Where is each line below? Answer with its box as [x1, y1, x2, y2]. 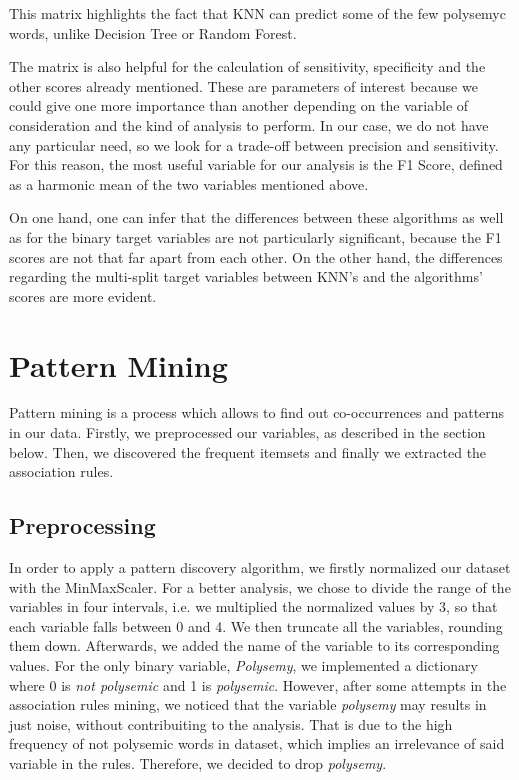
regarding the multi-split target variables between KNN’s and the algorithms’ [9, 266, 483, 287]
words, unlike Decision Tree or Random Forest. [9, 22, 297, 43]
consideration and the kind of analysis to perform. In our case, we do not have [9, 114, 489, 135]
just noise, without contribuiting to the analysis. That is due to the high [9, 713, 453, 734]
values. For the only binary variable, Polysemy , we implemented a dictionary [9, 654, 478, 675]
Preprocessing [9, 510, 156, 541]
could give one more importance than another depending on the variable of [9, 95, 469, 116]
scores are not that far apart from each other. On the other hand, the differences [9, 246, 503, 267]
